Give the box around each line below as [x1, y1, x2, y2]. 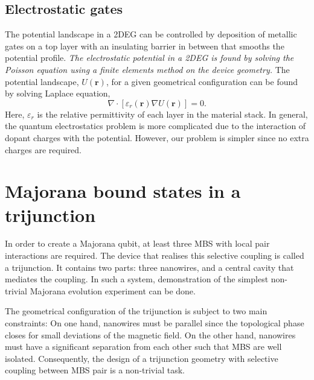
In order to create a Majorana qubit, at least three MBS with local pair [5, 237, 270, 250]
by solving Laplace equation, [5, 87, 111, 100]
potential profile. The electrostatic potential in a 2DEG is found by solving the [5, 51, 294, 64]
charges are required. [5, 143, 82, 156]
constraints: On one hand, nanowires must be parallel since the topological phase [5, 317, 304, 329]
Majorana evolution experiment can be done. [30, 284, 196, 297]
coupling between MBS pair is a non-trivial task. [5, 364, 185, 376]
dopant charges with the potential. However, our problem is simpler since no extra [5, 131, 309, 144]
